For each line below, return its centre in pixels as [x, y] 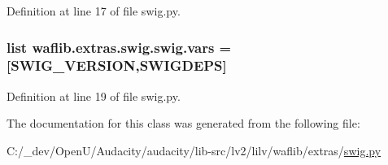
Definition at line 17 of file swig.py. [94, 11]
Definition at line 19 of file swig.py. [94, 96]
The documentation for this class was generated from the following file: [183, 123]
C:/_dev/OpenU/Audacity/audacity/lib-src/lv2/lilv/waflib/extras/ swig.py [194, 150]
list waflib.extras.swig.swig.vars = [119, 47]
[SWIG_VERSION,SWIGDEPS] [117, 65]
